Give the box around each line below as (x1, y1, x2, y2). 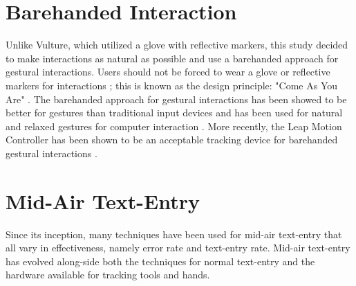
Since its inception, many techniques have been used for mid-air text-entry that (6, 226, 342, 241)
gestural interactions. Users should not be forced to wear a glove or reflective (6, 64, 330, 79)
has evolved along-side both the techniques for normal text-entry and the (6, 253, 315, 268)
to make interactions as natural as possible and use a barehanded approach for (6, 51, 339, 65)
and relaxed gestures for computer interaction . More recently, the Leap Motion (6, 118, 342, 133)
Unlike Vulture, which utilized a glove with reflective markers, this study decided (6, 37, 348, 52)
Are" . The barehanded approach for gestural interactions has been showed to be (6, 91, 347, 106)
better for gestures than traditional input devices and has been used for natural (6, 105, 343, 120)
